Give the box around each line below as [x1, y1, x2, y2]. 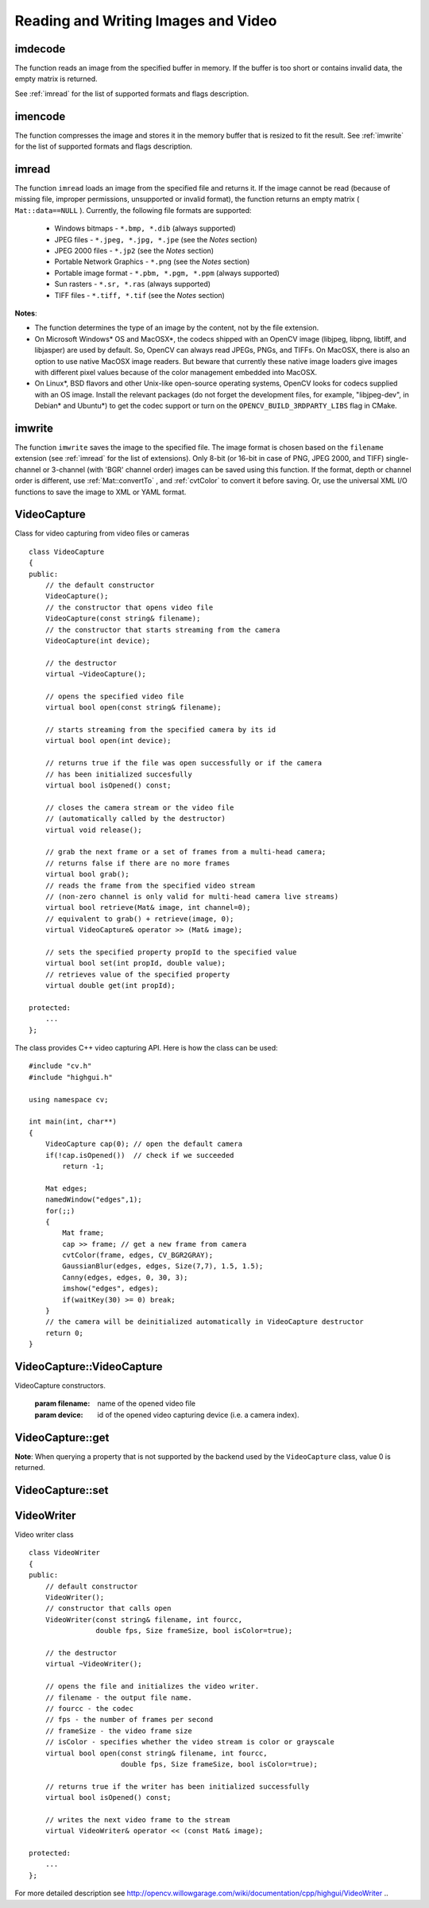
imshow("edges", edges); [62, 1284, 159, 1293]
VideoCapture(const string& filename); [44, 614, 201, 623]
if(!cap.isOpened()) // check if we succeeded [44, 1151, 234, 1159]
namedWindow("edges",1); [44, 1195, 142, 1204]
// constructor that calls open [44, 1604, 172, 1613]
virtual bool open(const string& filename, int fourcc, [44, 1748, 268, 1758]
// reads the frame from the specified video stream [44, 880, 256, 890]
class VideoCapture [29, 547, 105, 556]
